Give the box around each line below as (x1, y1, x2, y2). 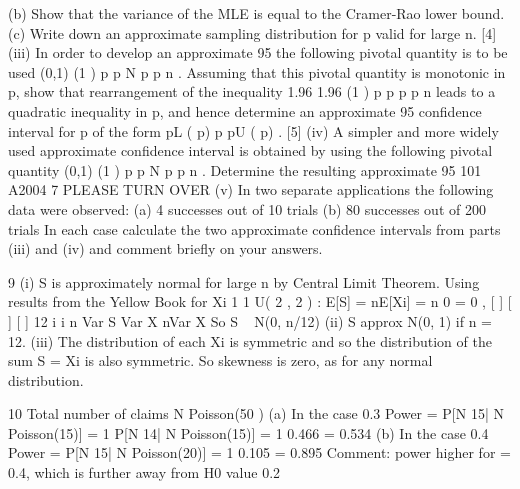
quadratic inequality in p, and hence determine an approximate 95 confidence (8, 100, 482, 121)
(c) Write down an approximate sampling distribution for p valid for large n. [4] (8, 22, 497, 43)
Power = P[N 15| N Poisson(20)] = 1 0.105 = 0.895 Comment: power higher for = (8, 442, 511, 463)
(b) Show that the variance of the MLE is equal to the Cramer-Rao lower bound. (8, 3, 505, 23)
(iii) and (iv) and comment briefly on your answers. (8, 238, 323, 259)
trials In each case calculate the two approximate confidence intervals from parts (8, 218, 501, 239)
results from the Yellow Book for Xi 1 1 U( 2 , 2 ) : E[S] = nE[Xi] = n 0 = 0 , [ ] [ (8, 291, 512, 312)
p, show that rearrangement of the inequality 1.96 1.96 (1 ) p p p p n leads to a (8, 81, 496, 102)
